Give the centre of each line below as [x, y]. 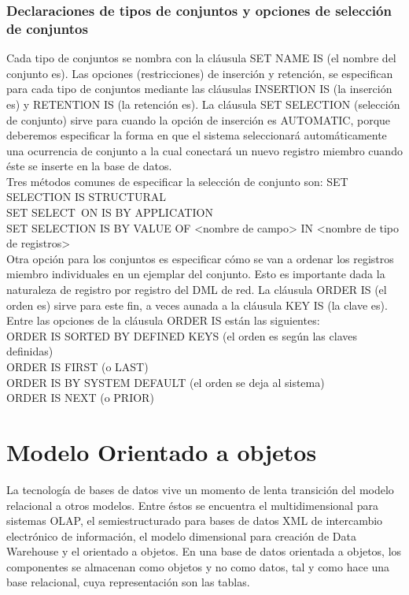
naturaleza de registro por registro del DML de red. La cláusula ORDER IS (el [197, 290]
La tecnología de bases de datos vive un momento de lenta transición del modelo [200, 489]
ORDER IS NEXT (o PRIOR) [80, 398]
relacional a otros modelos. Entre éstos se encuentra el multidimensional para [192, 505]
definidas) [30, 351]
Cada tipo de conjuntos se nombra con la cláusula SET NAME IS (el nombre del [201, 58]
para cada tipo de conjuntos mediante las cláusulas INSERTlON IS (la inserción [199, 89]
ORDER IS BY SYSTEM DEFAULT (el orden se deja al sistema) [166, 382]
